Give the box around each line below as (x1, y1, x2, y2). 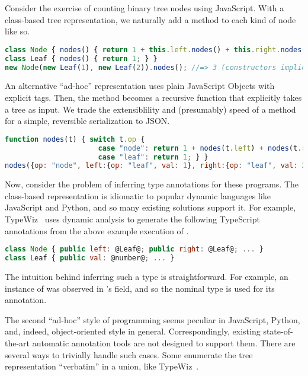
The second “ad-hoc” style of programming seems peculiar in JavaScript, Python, (5, 313, 300, 326)
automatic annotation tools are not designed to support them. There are (32, 336, 296, 349)
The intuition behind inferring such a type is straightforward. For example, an (5, 270, 288, 282)
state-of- (263, 325, 293, 337)
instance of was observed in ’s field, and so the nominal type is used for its (5, 282, 275, 294)
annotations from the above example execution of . (5, 224, 189, 237)
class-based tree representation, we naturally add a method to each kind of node (5, 13, 296, 26)
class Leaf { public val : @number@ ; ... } (5, 254, 175, 263)
